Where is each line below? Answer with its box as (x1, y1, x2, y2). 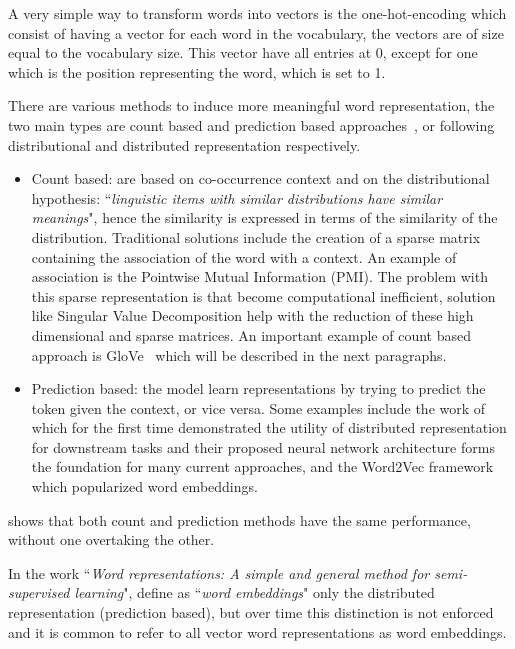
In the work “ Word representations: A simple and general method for (8, 562, 430, 583)
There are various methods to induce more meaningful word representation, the (8, 95, 495, 116)
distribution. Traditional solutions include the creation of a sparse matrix (31, 226, 481, 247)
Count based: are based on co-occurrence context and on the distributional (31, 168, 490, 189)
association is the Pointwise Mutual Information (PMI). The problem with (31, 266, 488, 287)
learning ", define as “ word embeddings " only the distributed (74, 582, 435, 603)
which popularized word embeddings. (31, 476, 258, 497)
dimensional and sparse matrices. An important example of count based (31, 324, 471, 345)
